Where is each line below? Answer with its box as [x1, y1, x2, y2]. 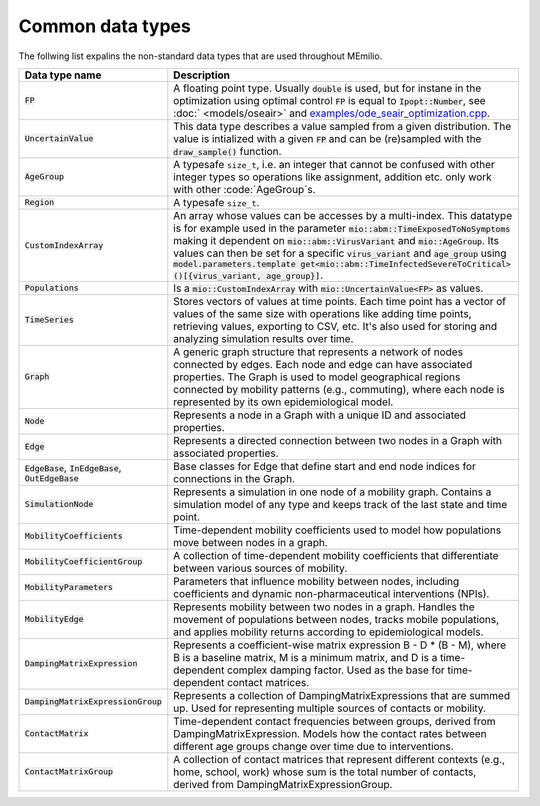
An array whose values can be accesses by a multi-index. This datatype [173, 208, 513, 222]
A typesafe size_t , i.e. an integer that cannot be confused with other [173, 157, 495, 171]
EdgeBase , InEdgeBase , [24, 461, 122, 475]
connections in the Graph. [173, 471, 295, 485]
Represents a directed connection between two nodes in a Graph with [173, 433, 502, 447]
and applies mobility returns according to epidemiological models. [173, 625, 484, 639]
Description [173, 68, 230, 82]
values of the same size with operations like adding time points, [173, 306, 472, 320]
